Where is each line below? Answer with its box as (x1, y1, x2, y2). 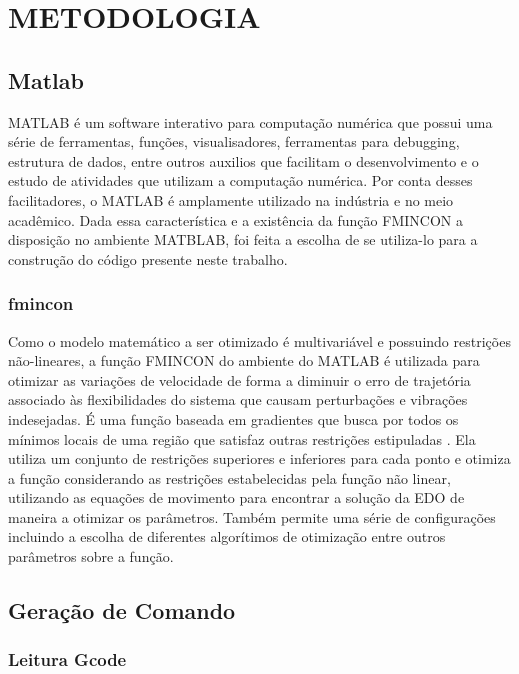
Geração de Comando (8, 595, 236, 626)
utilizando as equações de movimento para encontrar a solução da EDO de (8, 487, 465, 508)
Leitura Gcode (8, 647, 127, 672)
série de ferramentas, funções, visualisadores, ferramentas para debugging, (8, 131, 460, 152)
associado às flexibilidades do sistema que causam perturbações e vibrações (8, 389, 468, 410)
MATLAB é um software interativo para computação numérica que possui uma (8, 111, 493, 132)
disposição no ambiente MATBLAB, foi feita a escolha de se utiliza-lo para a (8, 229, 478, 250)
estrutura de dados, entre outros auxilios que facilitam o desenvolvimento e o (8, 150, 479, 171)
